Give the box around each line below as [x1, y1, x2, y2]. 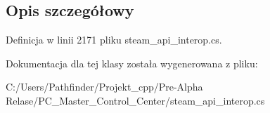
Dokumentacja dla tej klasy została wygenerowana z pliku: [6, 55, 258, 70]
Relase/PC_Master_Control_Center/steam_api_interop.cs [6, 93, 265, 107]
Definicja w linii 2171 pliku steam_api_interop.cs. [6, 32, 222, 47]
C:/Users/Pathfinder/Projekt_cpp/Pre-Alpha [6, 79, 203, 94]
